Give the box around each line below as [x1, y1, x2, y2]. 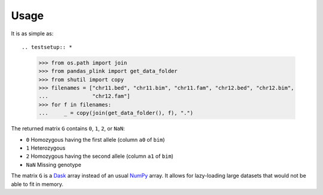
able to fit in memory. [11, 180, 64, 188]
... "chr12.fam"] [38, 93, 131, 100]
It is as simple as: [11, 30, 54, 37]
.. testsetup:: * [22, 44, 72, 50]
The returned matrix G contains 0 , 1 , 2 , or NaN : [11, 125, 125, 132]
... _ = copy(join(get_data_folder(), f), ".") [38, 109, 194, 117]
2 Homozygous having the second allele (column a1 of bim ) [26, 153, 173, 160]
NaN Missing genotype [26, 161, 82, 168]
